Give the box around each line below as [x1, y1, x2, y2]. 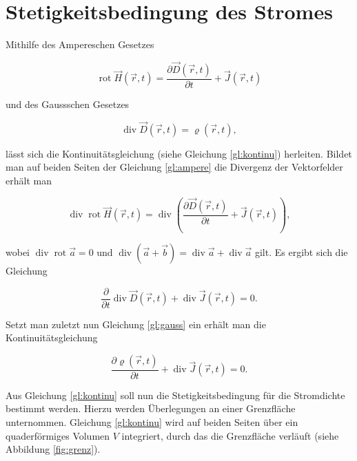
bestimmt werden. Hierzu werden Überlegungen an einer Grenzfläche [6, 401, 296, 416]
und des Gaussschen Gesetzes [6, 96, 130, 111]
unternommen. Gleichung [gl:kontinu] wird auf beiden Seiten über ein [6, 415, 298, 429]
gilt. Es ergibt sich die [254, 244, 348, 259]
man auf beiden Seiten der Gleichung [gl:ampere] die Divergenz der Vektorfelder [6, 160, 343, 174]
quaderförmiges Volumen [6, 428, 110, 442]
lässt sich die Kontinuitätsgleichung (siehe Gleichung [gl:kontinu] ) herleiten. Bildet [6, 146, 352, 160]
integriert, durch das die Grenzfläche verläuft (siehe [121, 428, 339, 442]
